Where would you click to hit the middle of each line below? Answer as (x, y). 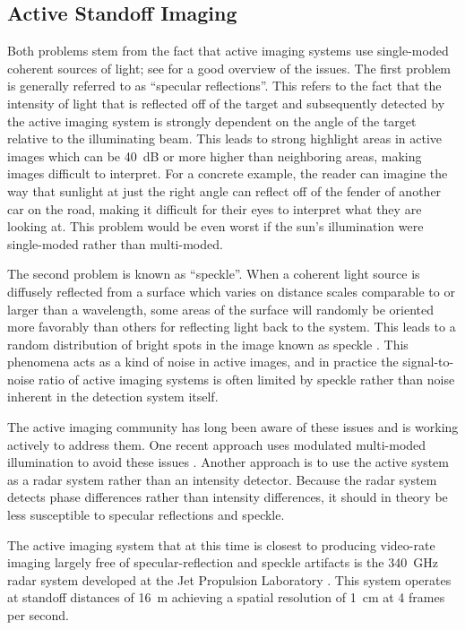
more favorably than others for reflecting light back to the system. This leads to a (232, 327)
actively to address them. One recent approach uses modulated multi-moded (217, 444)
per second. (38, 615)
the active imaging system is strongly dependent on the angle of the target (212, 121)
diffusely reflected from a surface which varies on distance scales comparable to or (231, 291)
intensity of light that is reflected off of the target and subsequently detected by (226, 103)
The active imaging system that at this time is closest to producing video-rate (221, 544)
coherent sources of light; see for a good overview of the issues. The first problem (229, 68)
